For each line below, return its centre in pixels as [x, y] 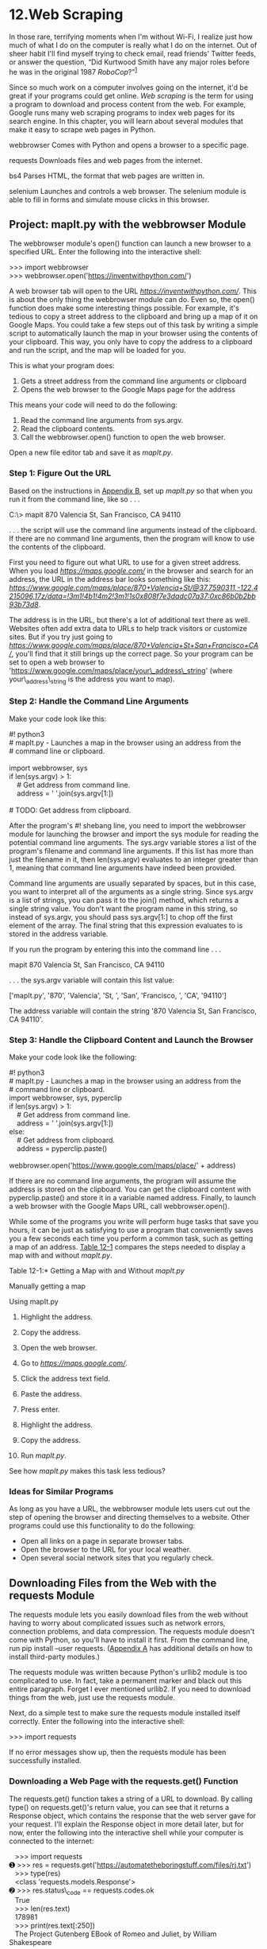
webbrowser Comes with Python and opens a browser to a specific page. [129, 145]
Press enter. [40, 1409]
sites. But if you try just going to [61, 637]
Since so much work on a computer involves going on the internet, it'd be [129, 87]
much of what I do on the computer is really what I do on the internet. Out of [133, 45]
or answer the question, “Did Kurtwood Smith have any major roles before [130, 62]
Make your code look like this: [58, 719]
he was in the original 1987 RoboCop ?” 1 [73, 71]
